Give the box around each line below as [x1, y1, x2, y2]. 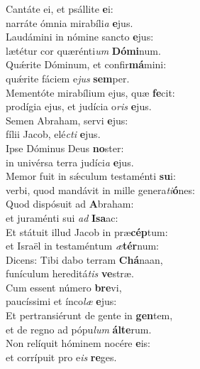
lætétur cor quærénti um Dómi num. [6, 43, 161, 58]
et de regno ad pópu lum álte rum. [6, 321, 152, 336]
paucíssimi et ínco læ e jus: [6, 294, 117, 309]
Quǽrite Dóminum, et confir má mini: [6, 57, 167, 72]
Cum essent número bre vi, [6, 279, 122, 294]
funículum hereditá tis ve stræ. [6, 266, 134, 281]
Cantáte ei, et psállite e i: [6, 1, 113, 16]
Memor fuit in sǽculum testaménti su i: [6, 169, 176, 183]
